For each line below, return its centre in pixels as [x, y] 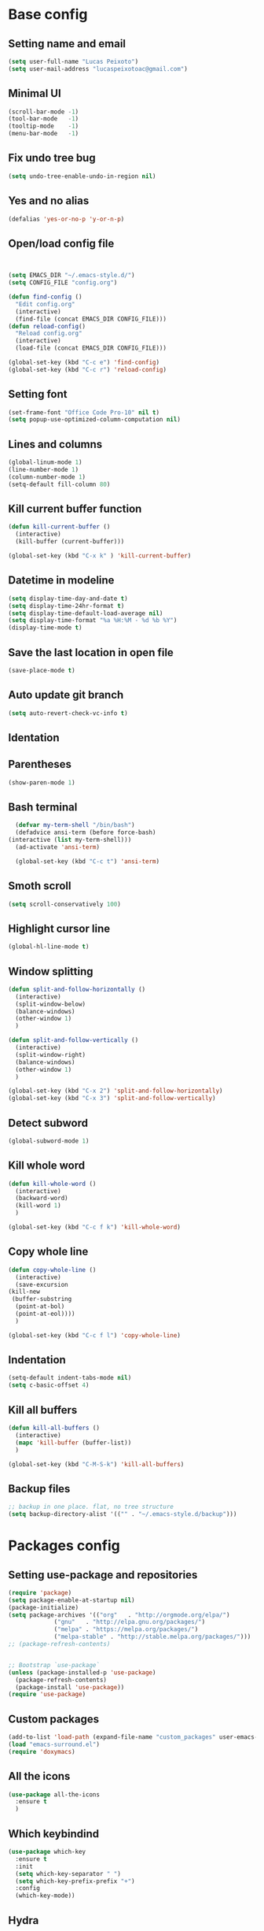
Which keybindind [54, 1834]
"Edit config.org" [46, 304]
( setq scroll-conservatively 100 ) [65, 904]
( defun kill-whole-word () [52, 1184]
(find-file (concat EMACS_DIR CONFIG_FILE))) [91, 319]
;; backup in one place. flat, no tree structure [91, 1507]
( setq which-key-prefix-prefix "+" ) [75, 1881]
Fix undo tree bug [52, 158]
